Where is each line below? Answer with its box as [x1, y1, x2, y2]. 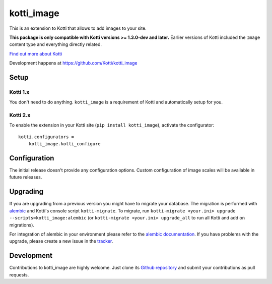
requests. [9, 271, 29, 277]
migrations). [9, 222, 35, 228]
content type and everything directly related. [9, 41, 102, 47]
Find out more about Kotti [9, 50, 62, 56]
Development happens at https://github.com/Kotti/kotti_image [9, 60, 138, 66]
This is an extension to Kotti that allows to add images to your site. [9, 25, 147, 31]
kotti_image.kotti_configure [28, 141, 101, 147]
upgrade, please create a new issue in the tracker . [9, 238, 113, 244]
